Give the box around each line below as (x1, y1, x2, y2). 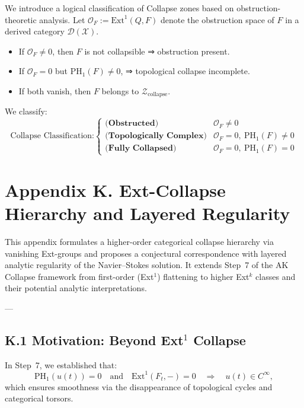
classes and (255, 270, 296, 282)
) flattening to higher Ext (157, 270, 249, 282)
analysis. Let (39, 13, 85, 26)
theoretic (5, 13, 37, 26)
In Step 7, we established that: (5, 358, 117, 371)
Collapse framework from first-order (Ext (5, 270, 154, 282)
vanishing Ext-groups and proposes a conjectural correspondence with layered (5, 247, 287, 259)
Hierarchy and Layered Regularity (5, 200, 290, 225)
